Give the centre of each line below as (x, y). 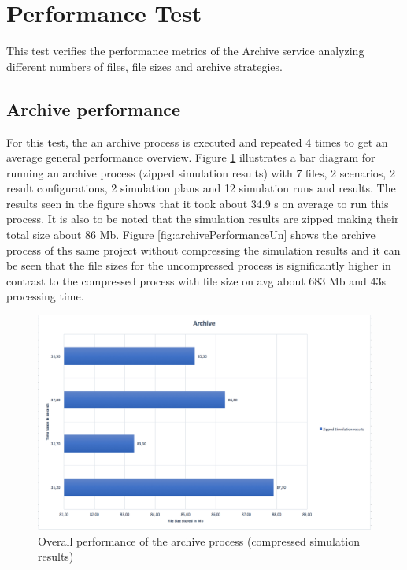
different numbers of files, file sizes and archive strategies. (144, 66)
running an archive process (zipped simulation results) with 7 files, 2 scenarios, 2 (201, 172)
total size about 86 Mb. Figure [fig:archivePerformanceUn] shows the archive (191, 235)
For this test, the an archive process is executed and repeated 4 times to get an (197, 142)
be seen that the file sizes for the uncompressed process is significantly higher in (199, 265)
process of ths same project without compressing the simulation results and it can (203, 250)
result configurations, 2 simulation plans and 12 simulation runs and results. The (201, 188)
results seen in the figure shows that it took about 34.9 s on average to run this (198, 203)
